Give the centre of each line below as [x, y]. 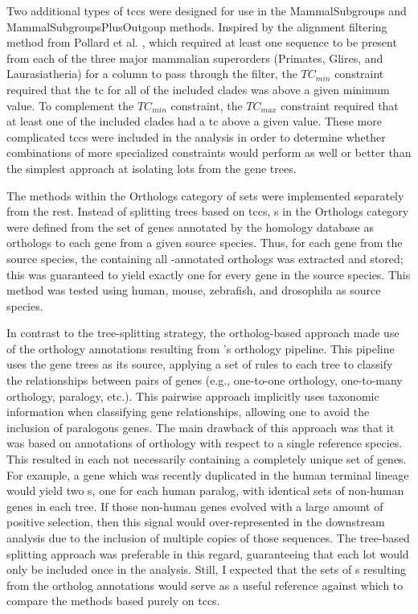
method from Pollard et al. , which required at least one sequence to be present [202, 42]
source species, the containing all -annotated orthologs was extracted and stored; [205, 258]
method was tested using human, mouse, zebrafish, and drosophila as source [194, 290]
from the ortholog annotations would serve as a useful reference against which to [205, 585]
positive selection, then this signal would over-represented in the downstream [196, 522]
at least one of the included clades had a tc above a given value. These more [194, 121]
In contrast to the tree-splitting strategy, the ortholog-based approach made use [203, 333]
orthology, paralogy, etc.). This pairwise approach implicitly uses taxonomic [193, 396]
